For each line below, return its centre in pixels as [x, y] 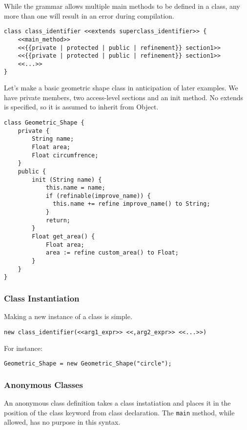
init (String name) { [67, 180]
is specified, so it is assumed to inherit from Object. [81, 107]
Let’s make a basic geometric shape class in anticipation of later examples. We [121, 88]
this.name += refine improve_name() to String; [132, 204]
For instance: [23, 348]
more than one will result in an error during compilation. [89, 15]
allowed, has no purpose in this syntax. [62, 422]
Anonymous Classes [44, 384]
